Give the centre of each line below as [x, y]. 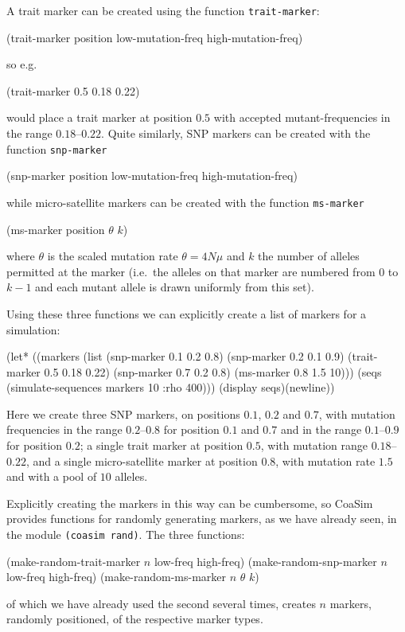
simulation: [33, 329]
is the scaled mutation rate [113, 256]
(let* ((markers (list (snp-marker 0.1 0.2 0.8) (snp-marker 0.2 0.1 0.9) [175, 356]
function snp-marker [57, 148]
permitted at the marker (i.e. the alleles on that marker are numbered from [191, 271]
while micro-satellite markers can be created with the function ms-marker [185, 202]
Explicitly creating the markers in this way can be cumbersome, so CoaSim [190, 503]
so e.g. [22, 64]
